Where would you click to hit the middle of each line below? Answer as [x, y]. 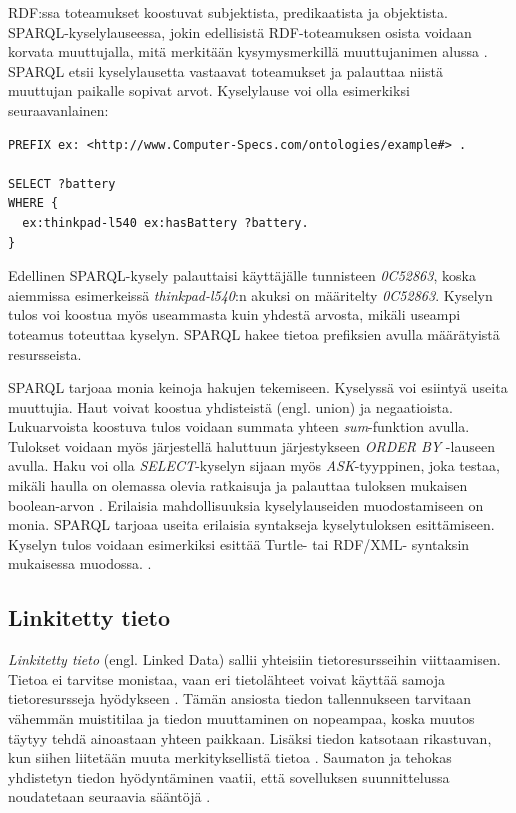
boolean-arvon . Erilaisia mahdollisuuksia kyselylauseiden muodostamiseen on [246, 504]
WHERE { [33, 203]
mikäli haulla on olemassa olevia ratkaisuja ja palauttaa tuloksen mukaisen [238, 485]
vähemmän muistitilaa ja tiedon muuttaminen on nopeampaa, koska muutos [241, 718]
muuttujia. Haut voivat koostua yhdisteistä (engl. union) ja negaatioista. [230, 406]
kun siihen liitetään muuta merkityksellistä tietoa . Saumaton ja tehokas [230, 757]
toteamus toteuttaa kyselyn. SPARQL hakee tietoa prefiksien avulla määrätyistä [254, 333]
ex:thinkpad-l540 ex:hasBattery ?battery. [165, 222]
